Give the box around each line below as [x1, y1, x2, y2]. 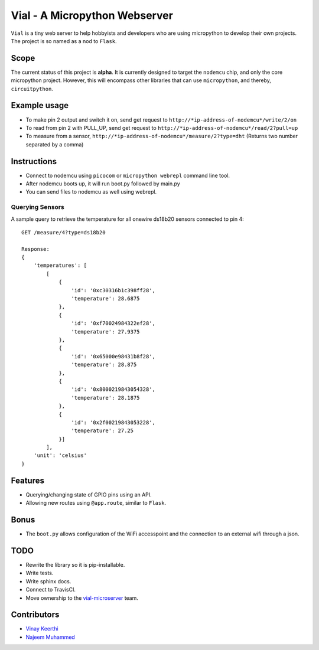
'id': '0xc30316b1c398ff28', [71, 287, 156, 293]
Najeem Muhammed [25, 633, 75, 641]
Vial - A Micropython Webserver [11, 9, 174, 22]
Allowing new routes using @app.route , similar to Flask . [25, 499, 167, 507]
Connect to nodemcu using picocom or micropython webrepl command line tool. [25, 172, 230, 179]
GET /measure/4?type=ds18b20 [21, 229, 106, 236]
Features [11, 475, 44, 485]
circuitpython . [11, 85, 53, 92]
